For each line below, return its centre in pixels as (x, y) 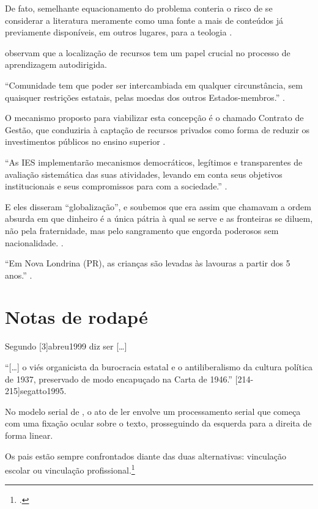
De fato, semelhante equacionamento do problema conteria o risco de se (139, 8)
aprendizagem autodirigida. (56, 64)
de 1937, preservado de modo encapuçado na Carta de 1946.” (119, 379)
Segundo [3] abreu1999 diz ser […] (66, 346)
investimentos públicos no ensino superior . (85, 141)
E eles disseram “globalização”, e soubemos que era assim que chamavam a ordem (158, 206)
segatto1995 (42, 391)
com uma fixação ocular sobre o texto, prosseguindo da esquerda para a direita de (158, 423)
